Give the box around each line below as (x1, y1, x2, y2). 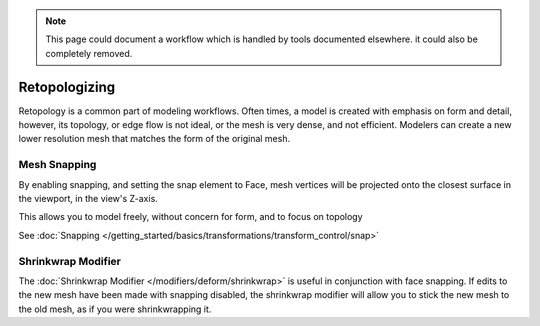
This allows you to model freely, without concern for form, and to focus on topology (18, 211, 364, 223)
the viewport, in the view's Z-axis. (18, 193, 159, 204)
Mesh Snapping (18, 158, 97, 172)
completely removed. (45, 47, 133, 59)
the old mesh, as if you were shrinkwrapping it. (18, 303, 212, 315)
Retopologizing (18, 78, 116, 95)
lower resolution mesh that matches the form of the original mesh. (18, 133, 290, 145)
